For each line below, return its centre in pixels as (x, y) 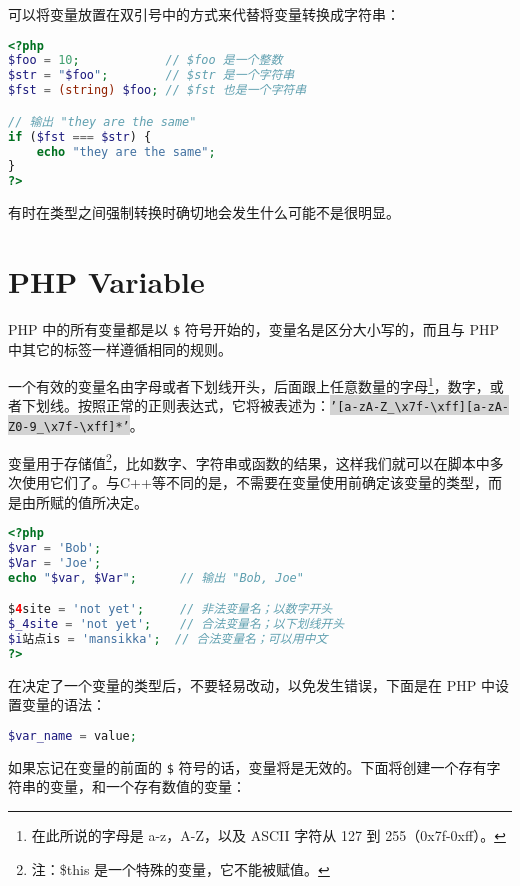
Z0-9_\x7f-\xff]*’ (69, 427)
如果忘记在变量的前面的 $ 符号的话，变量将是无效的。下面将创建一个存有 (247, 766)
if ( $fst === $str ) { (80, 136)
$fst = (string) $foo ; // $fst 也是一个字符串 (157, 90)
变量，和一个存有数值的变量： (147, 786)
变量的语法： (63, 704)
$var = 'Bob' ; (55, 547)
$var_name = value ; (72, 735)
